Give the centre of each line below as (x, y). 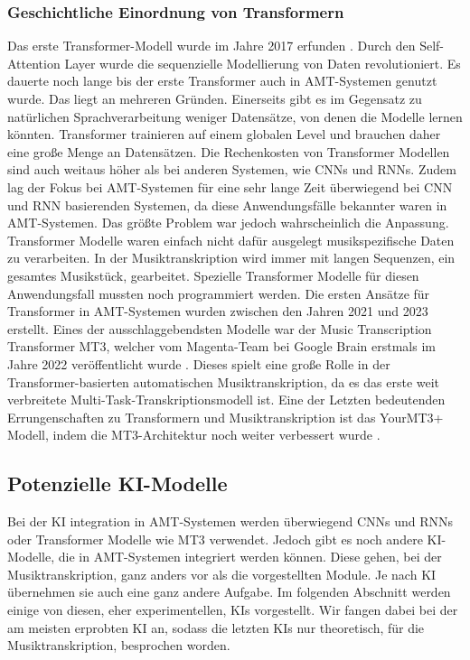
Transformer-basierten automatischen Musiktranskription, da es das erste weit (224, 381)
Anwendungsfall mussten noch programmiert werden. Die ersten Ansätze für (219, 293)
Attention (34, 63)
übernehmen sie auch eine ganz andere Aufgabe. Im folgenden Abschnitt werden (229, 592)
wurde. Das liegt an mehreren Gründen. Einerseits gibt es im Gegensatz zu (215, 98)
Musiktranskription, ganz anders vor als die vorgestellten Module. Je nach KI (222, 574)
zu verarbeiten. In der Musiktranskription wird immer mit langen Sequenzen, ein (231, 258)
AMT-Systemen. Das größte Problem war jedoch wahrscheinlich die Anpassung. (228, 223)
